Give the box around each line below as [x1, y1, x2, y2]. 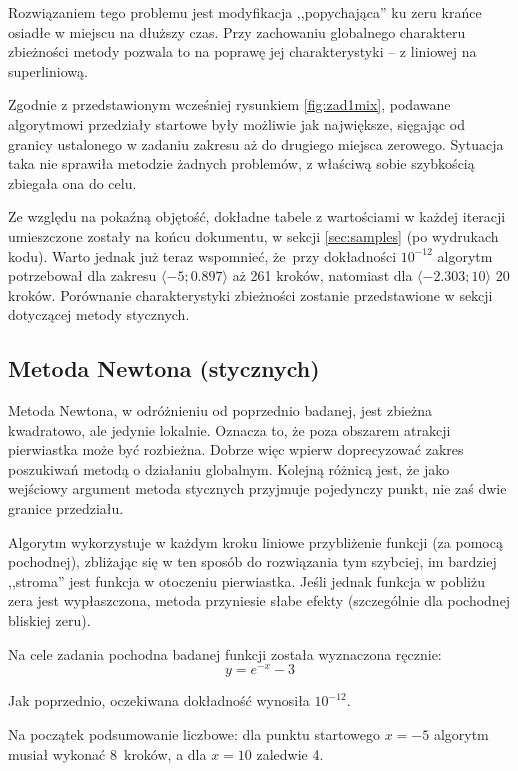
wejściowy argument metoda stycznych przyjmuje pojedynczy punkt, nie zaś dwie [8, 478, 507, 499]
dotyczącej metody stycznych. [8, 304, 190, 325]
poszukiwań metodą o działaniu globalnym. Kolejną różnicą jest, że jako [8, 458, 450, 479]
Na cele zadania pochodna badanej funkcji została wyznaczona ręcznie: [8, 643, 442, 664]
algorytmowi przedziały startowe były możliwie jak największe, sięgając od [8, 113, 465, 134]
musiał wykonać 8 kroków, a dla [8, 743, 207, 764]
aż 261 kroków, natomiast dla [232, 265, 413, 286]
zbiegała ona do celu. [8, 172, 137, 193]
